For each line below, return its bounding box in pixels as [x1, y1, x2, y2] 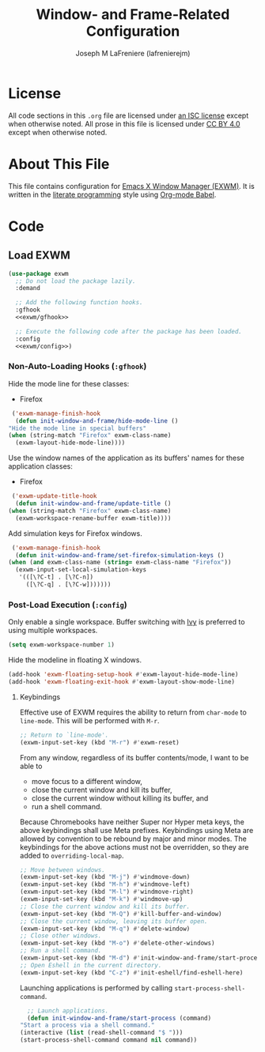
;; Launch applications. [27, 1006, 109, 1015]
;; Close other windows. [19, 932, 102, 940]
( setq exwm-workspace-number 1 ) [8, 641, 115, 649]
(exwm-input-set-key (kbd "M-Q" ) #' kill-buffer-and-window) [19, 910, 222, 918]
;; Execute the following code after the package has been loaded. [15, 327, 243, 335]
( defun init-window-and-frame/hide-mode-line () [15, 417, 179, 424]
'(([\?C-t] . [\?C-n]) [18, 573, 93, 582]
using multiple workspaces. [8, 626, 98, 635]
